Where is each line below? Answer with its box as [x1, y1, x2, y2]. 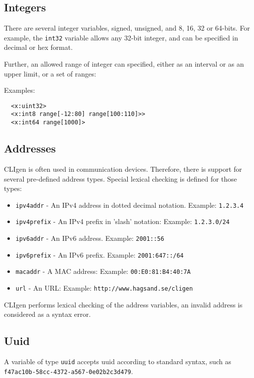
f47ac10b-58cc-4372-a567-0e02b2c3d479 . [4, 366, 133, 376]
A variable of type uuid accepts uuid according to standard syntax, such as [4, 356, 231, 367]
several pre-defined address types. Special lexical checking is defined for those [4, 173, 237, 184]
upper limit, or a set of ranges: [4, 68, 96, 78]
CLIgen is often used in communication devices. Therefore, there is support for [4, 164, 242, 174]
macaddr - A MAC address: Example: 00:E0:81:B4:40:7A [15, 266, 191, 276]
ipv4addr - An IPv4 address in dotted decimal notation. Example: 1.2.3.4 [15, 199, 244, 210]
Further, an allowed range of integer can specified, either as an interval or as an [4, 59, 244, 69]
